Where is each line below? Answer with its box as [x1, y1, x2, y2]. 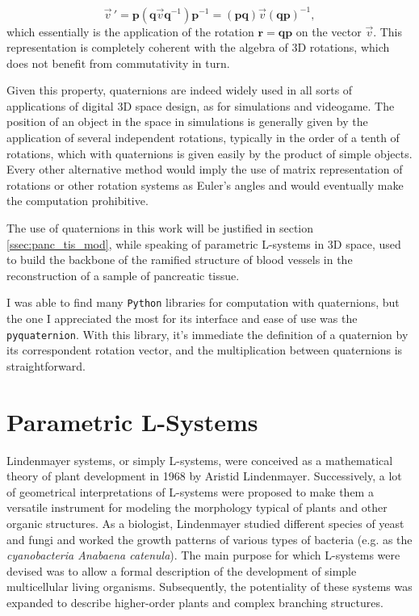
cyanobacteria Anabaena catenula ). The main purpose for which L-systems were [6, 547, 400, 564]
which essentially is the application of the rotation [6, 23, 254, 40]
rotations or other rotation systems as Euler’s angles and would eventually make [6, 176, 404, 193]
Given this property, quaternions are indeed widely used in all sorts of [6, 82, 353, 98]
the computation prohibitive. [6, 192, 149, 209]
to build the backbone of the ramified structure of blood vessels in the [6, 251, 353, 268]
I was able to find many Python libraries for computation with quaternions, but [6, 294, 400, 311]
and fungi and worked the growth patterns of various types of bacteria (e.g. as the [6, 530, 413, 547]
